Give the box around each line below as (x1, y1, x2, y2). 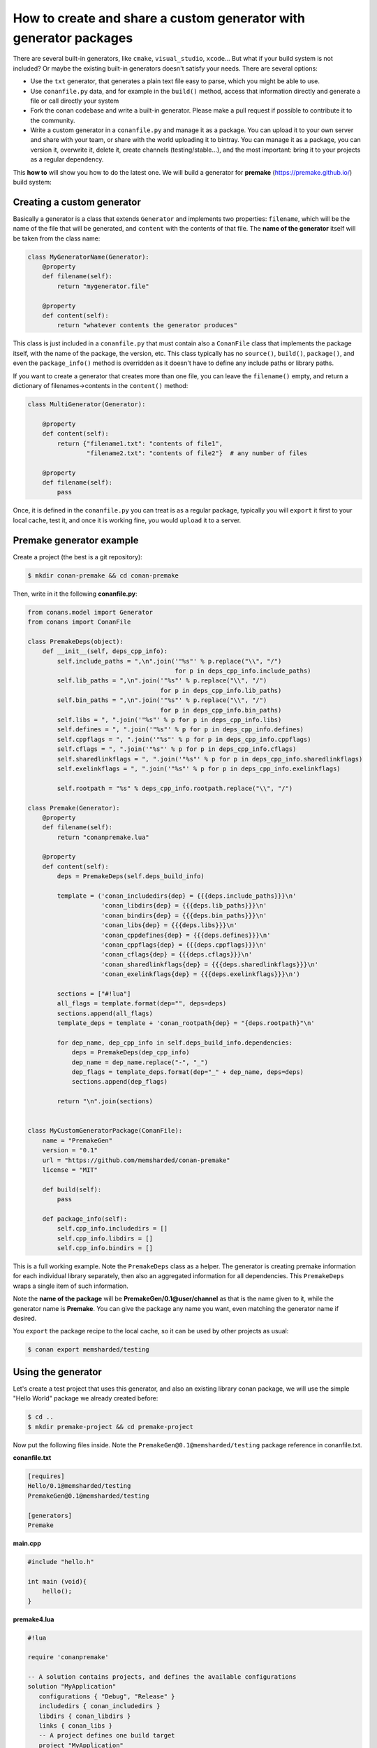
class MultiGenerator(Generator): (27, 400, 146, 408)
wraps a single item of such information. (13, 1282, 129, 1290)
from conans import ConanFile (27, 618, 131, 626)
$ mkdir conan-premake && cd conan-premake (27, 571, 179, 580)
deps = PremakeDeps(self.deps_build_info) (57, 873, 205, 880)
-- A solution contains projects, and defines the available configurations (27, 1673, 297, 1681)
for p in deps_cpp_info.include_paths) (175, 667, 311, 675)
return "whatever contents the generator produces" (57, 322, 238, 329)
